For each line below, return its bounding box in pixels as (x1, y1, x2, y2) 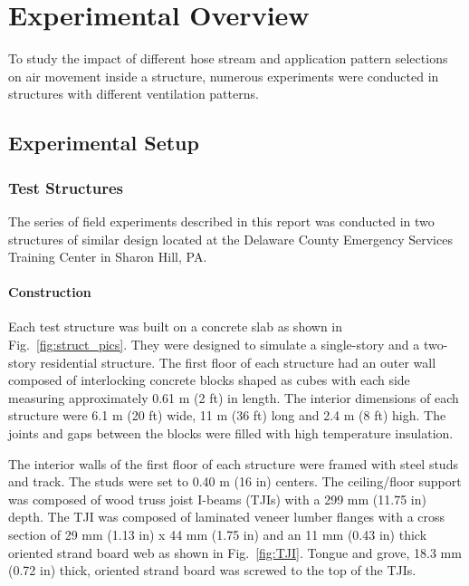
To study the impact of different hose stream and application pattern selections (8, 49, 448, 68)
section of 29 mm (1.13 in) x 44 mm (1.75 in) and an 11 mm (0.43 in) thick (8, 525, 427, 544)
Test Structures (8, 176, 124, 198)
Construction (8, 283, 91, 302)
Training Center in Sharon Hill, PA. (8, 247, 207, 266)
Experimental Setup (8, 129, 199, 157)
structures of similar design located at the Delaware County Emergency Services (8, 229, 453, 248)
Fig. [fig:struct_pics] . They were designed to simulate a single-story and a (8, 335, 420, 354)
